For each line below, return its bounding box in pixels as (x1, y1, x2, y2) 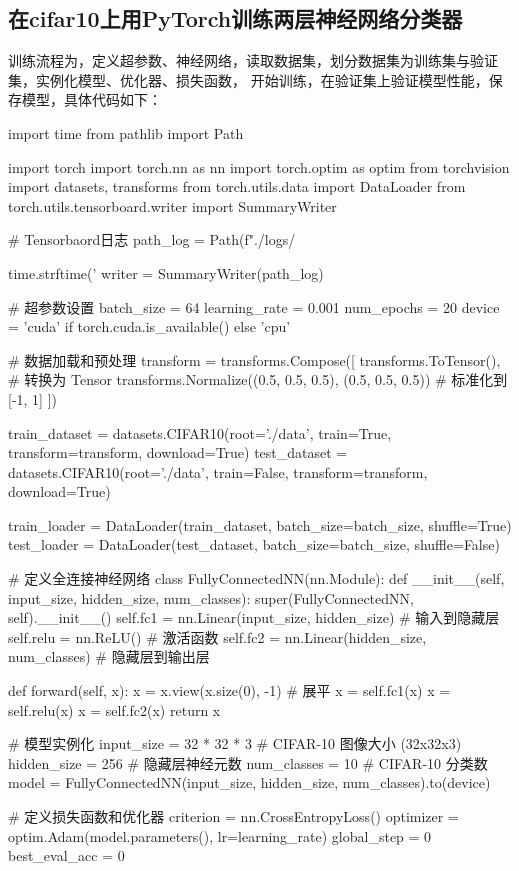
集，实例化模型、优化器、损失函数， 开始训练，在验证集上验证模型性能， (8, 69, 489, 90)
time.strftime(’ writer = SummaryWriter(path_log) (8, 262, 324, 283)
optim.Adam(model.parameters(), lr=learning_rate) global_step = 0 (8, 825, 432, 846)
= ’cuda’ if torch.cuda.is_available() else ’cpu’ (8, 316, 291, 337)
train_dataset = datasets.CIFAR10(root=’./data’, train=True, (8, 422, 392, 443)
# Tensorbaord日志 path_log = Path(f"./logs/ (8, 229, 296, 250)
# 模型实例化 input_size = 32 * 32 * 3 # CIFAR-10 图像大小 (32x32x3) (8, 733, 462, 754)
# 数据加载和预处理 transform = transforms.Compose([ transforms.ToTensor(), (8, 349, 501, 370)
